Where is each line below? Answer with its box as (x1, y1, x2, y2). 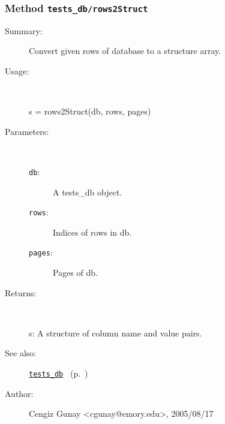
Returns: (5, 286, 37, 299)
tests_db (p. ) (29, 367, 88, 380)
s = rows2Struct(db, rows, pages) (29, 105, 151, 118)
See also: (5, 347, 37, 359)
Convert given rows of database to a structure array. (29, 44, 221, 57)
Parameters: (5, 125, 49, 137)
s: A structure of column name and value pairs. (29, 326, 202, 339)
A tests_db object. (53, 185, 122, 198)
